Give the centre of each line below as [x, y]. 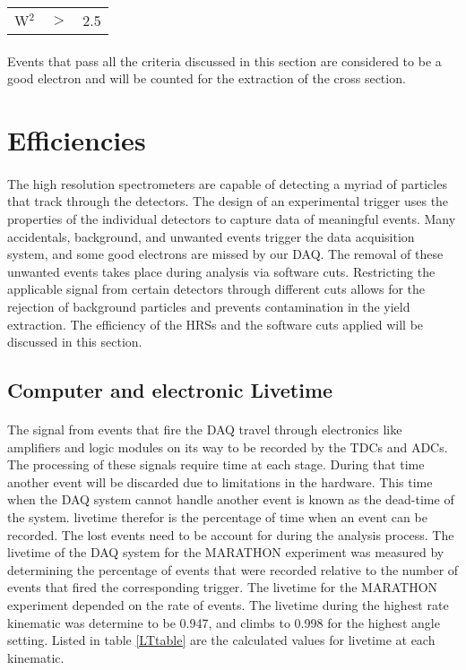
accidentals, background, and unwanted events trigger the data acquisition [211, 236]
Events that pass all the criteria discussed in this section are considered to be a [224, 60]
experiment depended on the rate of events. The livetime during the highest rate [228, 605]
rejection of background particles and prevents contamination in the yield [209, 306]
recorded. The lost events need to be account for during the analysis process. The [231, 534]
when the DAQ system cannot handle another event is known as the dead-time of [231, 499]
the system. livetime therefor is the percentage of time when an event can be [217, 517]
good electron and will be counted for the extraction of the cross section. [207, 78]
